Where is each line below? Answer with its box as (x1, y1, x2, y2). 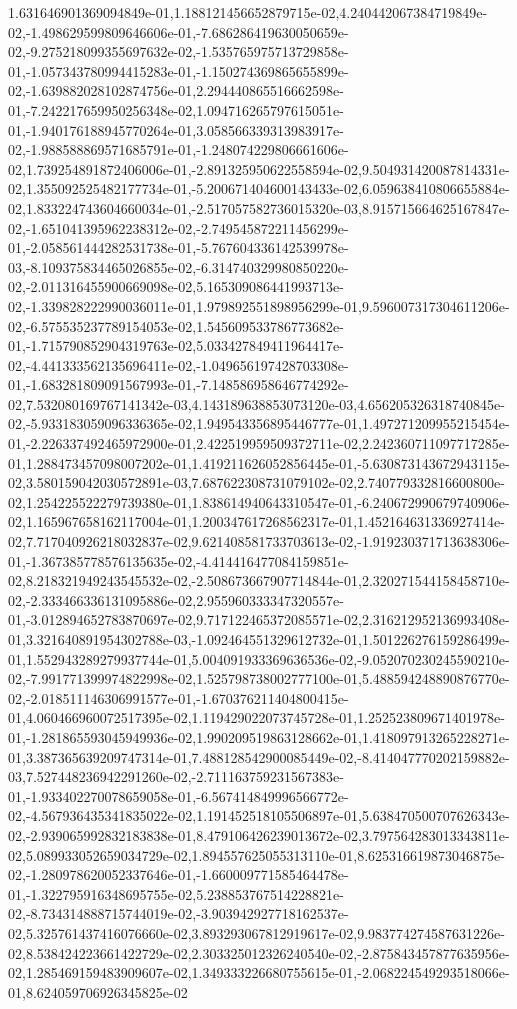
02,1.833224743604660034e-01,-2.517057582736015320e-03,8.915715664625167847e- (8, 197, 510, 218)
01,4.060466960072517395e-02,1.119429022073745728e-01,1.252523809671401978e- (8, 707, 505, 728)
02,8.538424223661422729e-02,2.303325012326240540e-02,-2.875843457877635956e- (8, 942, 510, 963)
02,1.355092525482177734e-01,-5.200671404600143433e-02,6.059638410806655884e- (8, 178, 510, 199)
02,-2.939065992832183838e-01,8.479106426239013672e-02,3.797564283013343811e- (8, 824, 510, 845)
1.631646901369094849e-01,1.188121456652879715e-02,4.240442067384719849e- (8, 2, 488, 22)
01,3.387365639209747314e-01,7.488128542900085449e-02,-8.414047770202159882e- (8, 746, 510, 767)
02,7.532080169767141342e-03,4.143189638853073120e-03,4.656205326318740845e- (8, 393, 505, 414)
